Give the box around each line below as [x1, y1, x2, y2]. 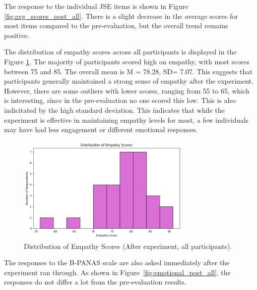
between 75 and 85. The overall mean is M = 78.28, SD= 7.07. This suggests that [4, 66, 253, 76]
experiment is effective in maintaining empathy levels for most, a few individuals [4, 114, 249, 125]
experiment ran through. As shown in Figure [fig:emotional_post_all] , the [4, 267, 231, 277]
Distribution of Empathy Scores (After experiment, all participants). [24, 241, 232, 251]
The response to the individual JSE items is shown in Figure [4, 1, 189, 11]
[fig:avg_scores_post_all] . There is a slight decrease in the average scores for [4, 10, 238, 21]
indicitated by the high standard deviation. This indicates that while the [4, 104, 225, 115]
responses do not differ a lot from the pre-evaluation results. [4, 277, 187, 287]
